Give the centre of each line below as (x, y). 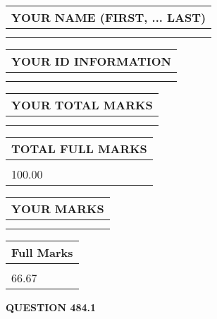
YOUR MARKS (58, 209)
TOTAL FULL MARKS (79, 149)
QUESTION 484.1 (51, 307)
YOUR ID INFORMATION (91, 61)
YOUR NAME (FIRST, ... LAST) (109, 17)
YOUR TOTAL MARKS (82, 105)
